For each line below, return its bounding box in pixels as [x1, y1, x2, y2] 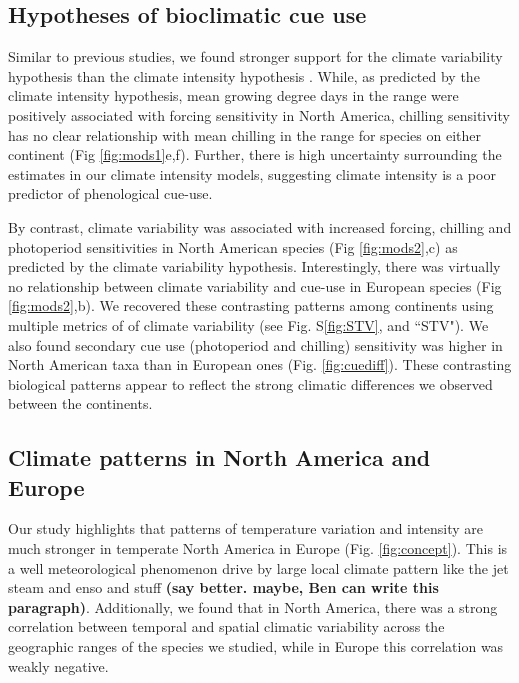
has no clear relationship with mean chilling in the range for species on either [8, 124, 482, 145]
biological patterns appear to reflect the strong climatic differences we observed [8, 373, 493, 394]
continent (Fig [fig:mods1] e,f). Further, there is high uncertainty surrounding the [8, 144, 502, 165]
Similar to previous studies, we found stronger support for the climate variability [8, 46, 503, 67]
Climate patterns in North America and [8, 442, 431, 473]
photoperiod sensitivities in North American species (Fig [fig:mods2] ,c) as [8, 236, 458, 257]
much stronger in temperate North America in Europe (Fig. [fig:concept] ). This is [8, 538, 508, 559]
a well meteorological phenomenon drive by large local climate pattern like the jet [8, 557, 509, 578]
